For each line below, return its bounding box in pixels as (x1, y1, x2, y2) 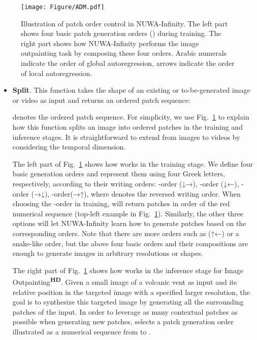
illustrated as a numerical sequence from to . (12, 326, 151, 336)
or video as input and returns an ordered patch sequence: (12, 94, 190, 105)
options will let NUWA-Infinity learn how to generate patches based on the (12, 218, 246, 229)
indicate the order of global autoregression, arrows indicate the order (21, 58, 235, 68)
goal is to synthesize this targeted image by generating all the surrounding (12, 296, 244, 307)
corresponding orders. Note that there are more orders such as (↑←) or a (12, 228, 239, 238)
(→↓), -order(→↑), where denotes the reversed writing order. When (31, 188, 241, 199)
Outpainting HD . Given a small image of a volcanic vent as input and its (12, 275, 237, 287)
